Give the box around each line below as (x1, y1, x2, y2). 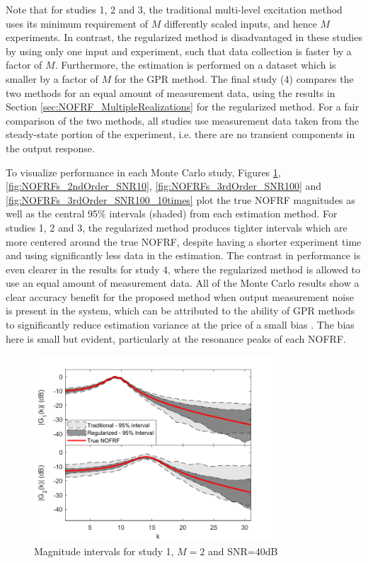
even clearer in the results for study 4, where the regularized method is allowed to (6, 261, 361, 276)
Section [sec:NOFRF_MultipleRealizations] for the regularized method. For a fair (6, 99, 360, 114)
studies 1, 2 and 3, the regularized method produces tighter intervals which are (6, 220, 347, 234)
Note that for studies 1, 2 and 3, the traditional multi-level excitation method (6, 2, 343, 16)
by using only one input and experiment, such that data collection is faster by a (6, 43, 352, 58)
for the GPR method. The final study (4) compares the (114, 71, 354, 86)
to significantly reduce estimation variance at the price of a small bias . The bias (6, 317, 355, 332)
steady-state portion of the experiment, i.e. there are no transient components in (6, 127, 355, 142)
